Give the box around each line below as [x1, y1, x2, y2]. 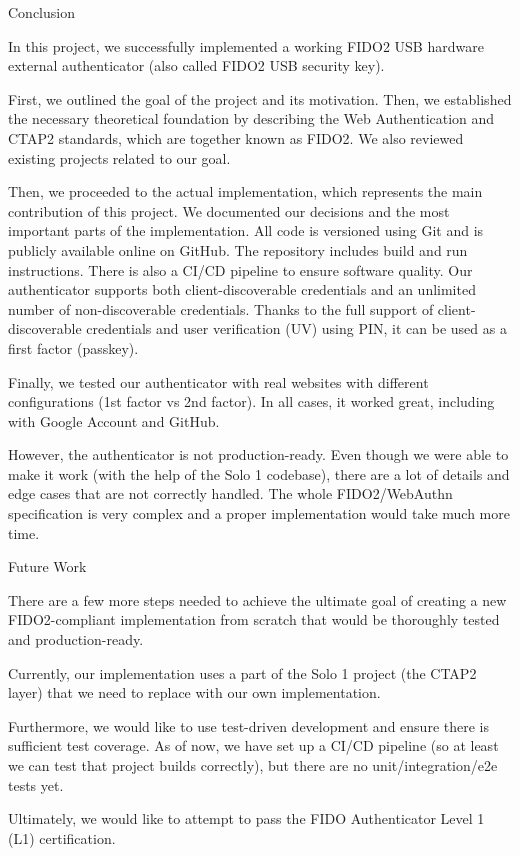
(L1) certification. [8, 827, 116, 848]
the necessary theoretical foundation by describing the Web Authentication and [8, 108, 495, 129]
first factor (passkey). [8, 337, 139, 358]
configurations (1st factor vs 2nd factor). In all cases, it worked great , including [8, 391, 495, 412]
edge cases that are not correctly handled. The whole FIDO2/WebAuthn [8, 483, 453, 504]
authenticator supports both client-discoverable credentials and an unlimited [8, 279, 476, 300]
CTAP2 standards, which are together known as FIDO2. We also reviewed [8, 127, 464, 148]
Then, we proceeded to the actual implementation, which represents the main [8, 181, 483, 202]
